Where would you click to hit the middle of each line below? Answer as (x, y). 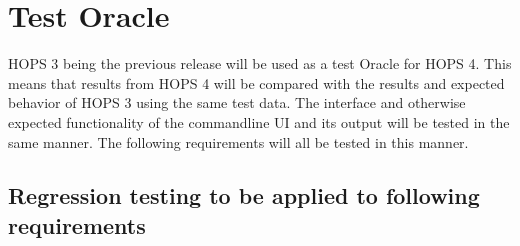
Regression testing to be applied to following (244, 195)
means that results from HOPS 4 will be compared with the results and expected (256, 82)
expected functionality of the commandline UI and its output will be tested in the (259, 121)
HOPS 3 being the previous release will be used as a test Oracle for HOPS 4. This (260, 63)
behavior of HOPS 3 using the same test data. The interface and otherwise (237, 102)
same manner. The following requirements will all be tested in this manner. (238, 141)
